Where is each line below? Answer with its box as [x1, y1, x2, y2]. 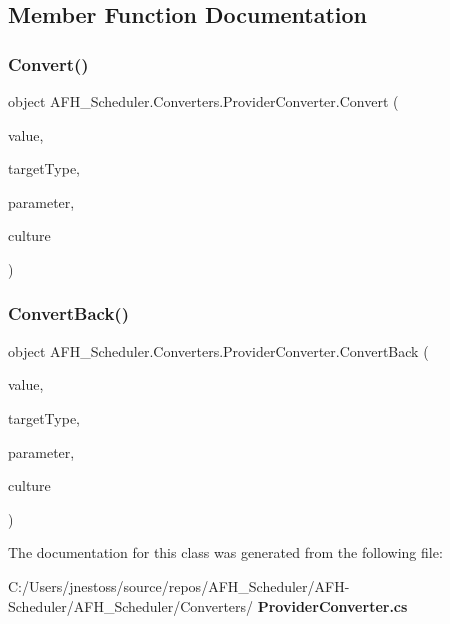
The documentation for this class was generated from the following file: [8, 542, 443, 563]
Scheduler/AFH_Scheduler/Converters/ [8, 595, 254, 616]
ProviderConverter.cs [257, 595, 408, 616]
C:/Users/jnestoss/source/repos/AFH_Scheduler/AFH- [8, 575, 350, 596]
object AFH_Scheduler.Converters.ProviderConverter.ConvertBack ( [8, 340, 429, 361]
